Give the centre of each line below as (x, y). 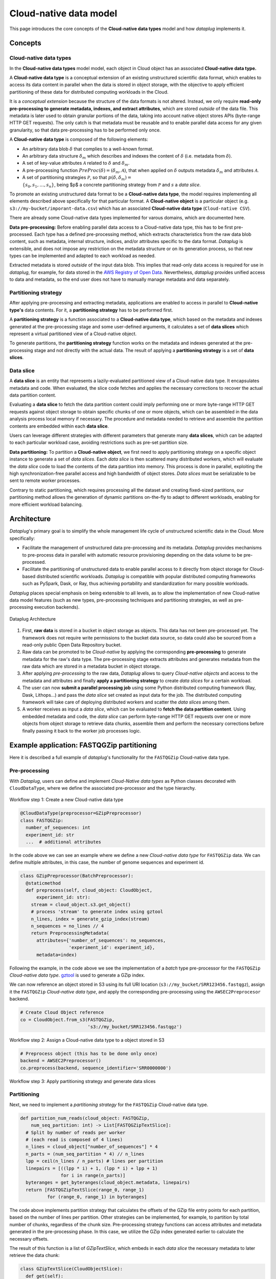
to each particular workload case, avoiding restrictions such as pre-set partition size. (99, 443)
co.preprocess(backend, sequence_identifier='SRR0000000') (96, 1068)
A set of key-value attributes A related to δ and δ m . (76, 164)
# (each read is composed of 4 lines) (74, 1139)
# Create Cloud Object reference (62, 1012)
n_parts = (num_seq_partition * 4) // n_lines (85, 1154)
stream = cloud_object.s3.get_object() (81, 905)
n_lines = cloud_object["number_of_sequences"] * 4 (92, 1147)
